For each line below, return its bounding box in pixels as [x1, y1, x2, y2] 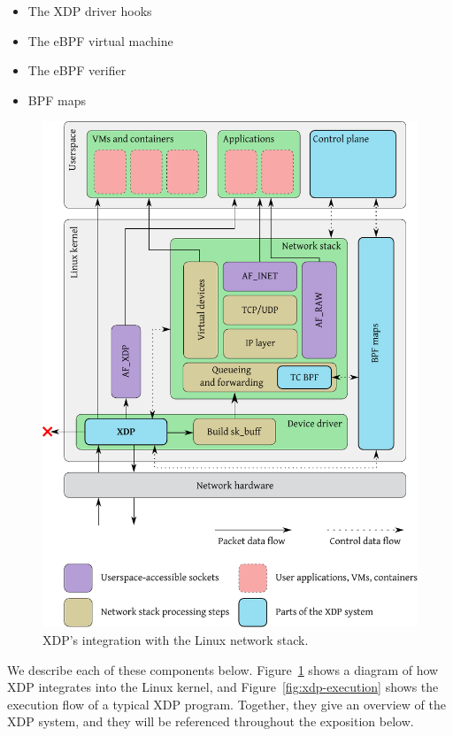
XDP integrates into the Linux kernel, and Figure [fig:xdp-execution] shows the [7, 678, 439, 696]
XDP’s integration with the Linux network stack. [42, 631, 309, 648]
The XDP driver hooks [27, 2, 152, 19]
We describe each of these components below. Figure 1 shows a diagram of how [7, 660, 439, 678]
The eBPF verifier [27, 61, 127, 80]
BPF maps [27, 90, 87, 109]
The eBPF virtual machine [27, 31, 173, 50]
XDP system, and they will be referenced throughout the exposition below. [7, 712, 414, 731]
